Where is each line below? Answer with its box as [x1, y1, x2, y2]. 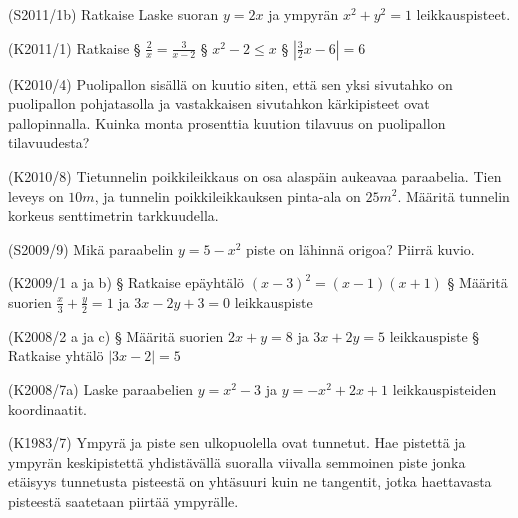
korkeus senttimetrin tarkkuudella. [8, 205, 219, 226]
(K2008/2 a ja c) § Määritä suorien [8, 325, 224, 346]
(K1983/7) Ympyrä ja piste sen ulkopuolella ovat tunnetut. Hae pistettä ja [8, 432, 466, 453]
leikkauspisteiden [392, 378, 497, 399]
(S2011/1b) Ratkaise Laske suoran [8, 4, 219, 24]
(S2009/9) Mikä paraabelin [8, 238, 174, 259]
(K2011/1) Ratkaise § [8, 37, 141, 58]
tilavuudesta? [8, 132, 90, 153]
